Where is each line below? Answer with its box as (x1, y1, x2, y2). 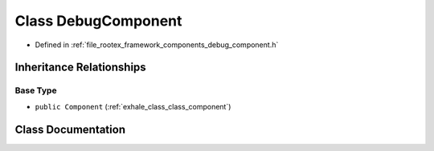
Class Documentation (14, 122, 126, 136)
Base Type (14, 85, 57, 96)
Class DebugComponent (14, 12, 182, 30)
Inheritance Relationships (14, 61, 146, 74)
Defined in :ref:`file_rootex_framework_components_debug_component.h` (35, 40, 279, 50)
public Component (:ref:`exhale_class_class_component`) (35, 101, 231, 111)
